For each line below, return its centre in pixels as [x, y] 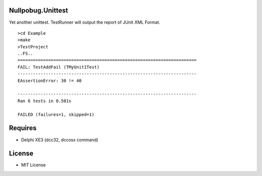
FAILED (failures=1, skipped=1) [56, 114]
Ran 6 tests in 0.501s [45, 101]
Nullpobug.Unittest [39, 10]
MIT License [33, 165]
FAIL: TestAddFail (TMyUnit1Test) [58, 67]
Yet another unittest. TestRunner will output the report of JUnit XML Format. [85, 22]
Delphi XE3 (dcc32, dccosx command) [60, 140]
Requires [23, 128]
